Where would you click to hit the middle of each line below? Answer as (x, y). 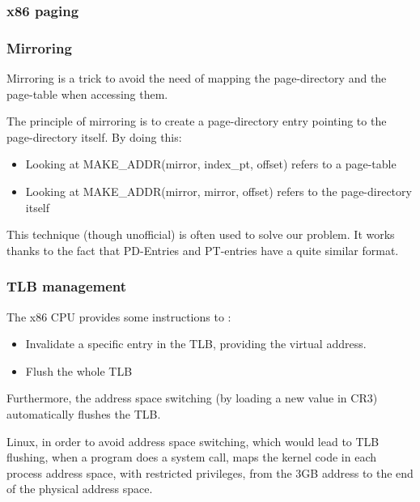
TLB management (67, 286)
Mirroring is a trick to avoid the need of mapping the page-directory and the (197, 78)
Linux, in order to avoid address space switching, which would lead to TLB (193, 441)
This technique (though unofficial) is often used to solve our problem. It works (201, 234)
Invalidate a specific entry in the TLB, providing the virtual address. (196, 344)
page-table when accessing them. (87, 94)
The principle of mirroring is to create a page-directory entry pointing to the (197, 121)
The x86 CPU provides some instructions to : (119, 316)
